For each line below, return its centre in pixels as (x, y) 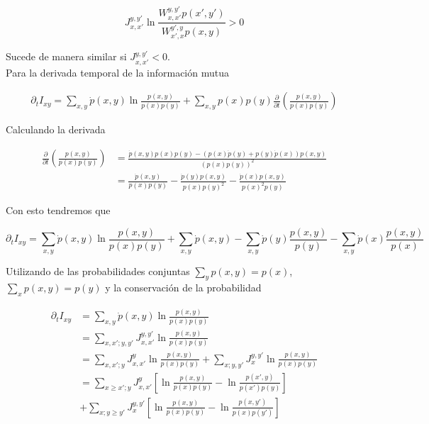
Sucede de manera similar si (66, 56)
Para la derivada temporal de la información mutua (117, 72)
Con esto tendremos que (58, 210)
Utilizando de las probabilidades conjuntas (98, 270)
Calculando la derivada (56, 129)
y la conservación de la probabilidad (183, 288)
